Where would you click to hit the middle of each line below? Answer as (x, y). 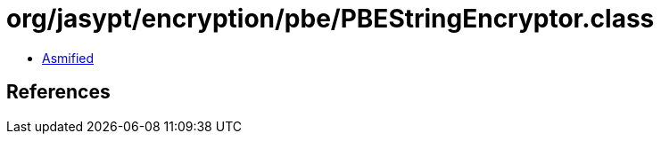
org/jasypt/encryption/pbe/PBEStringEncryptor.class (330, 19)
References (58, 92)
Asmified (68, 58)
